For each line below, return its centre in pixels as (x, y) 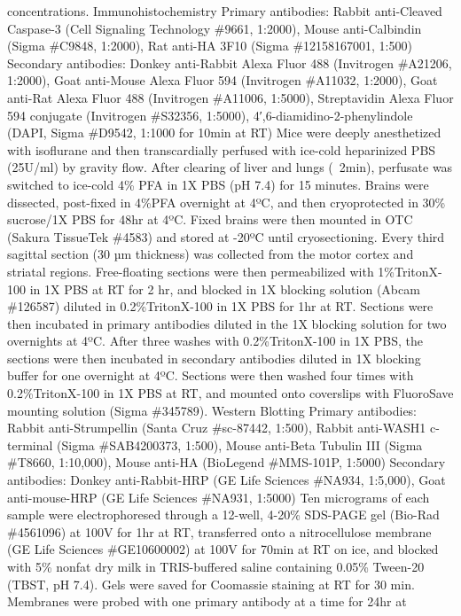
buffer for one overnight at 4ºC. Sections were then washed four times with (211, 375)
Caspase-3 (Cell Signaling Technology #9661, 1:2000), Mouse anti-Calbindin (215, 28)
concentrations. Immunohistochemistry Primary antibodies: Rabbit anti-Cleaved (225, 11)
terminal (30, 444)
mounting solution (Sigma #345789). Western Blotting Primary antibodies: (212, 410)
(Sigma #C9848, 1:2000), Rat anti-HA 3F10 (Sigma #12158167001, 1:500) (210, 46)
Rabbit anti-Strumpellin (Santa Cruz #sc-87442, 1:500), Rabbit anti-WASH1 (217, 428)
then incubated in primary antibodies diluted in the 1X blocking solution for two (227, 323)
